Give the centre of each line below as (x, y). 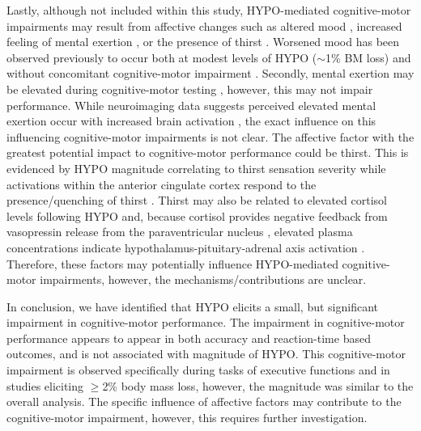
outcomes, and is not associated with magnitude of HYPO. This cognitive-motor (206, 354)
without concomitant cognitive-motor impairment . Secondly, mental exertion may (210, 73)
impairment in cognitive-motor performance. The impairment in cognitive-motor (206, 322)
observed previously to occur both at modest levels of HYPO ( (162, 57)
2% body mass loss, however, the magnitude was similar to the (258, 385)
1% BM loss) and (368, 57)
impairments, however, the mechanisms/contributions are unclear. (203, 279)
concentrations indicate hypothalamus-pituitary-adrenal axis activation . (186, 247)
